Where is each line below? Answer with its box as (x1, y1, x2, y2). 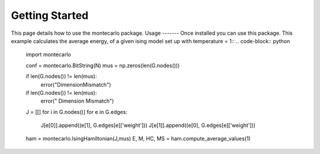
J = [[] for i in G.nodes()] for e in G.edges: (25, 108, 127, 115)
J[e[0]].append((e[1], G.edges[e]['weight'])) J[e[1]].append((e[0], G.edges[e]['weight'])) (40, 122, 256, 129)
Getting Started (11, 9, 89, 22)
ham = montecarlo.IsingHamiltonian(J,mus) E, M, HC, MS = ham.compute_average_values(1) (25, 135, 251, 142)
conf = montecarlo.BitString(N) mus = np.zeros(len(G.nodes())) (25, 62, 180, 69)
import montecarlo (25, 51, 71, 58)
